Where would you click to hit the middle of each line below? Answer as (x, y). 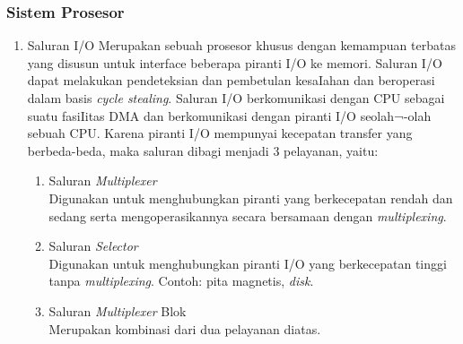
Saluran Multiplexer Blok (118, 310)
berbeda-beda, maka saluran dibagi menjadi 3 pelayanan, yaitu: (203, 150)
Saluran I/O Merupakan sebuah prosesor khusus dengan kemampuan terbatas (241, 45)
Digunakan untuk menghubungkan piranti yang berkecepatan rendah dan (251, 198)
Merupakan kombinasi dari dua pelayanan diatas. (185, 328)
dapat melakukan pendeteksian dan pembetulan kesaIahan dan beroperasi (231, 80)
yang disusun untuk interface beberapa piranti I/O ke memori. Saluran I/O (235, 62)
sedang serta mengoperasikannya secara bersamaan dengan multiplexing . (248, 215)
